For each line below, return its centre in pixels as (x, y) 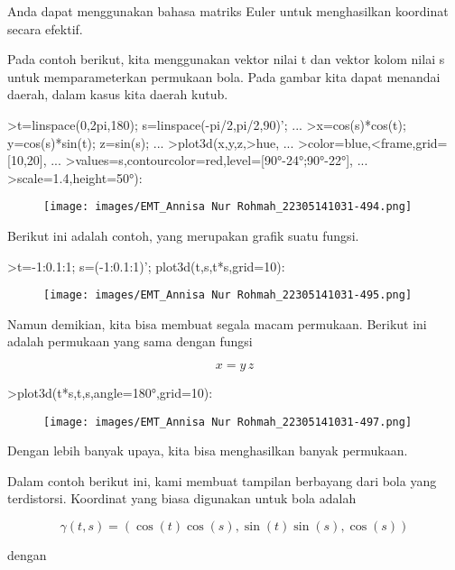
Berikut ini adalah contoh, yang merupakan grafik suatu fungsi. (183, 235)
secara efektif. (45, 28)
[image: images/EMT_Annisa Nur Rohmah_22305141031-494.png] (228, 207)
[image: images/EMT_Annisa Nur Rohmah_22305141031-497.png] (228, 422)
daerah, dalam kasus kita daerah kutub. (118, 94)
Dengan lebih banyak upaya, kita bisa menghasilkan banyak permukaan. (208, 450)
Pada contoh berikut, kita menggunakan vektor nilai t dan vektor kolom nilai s (226, 59)
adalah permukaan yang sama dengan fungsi (130, 341)
